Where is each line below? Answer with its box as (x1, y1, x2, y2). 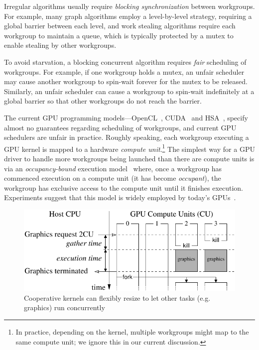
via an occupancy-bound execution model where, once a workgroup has (4, 163, 222, 173)
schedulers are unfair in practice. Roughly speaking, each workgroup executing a (4, 132, 249, 142)
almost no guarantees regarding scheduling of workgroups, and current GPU (4, 122, 237, 132)
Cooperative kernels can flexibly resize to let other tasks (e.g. (24, 292, 211, 303)
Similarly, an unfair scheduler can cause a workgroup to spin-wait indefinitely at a (4, 86, 255, 96)
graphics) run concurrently (24, 302, 105, 313)
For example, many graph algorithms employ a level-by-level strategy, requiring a (4, 10, 252, 21)
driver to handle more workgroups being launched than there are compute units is (4, 153, 255, 163)
